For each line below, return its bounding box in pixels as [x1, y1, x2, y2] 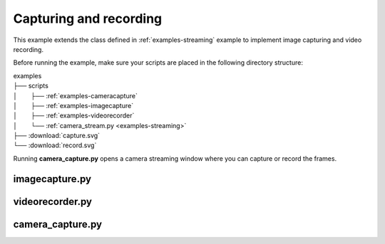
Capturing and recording [13, 11, 163, 26]
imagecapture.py [13, 173, 92, 185]
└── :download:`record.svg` [13, 141, 97, 149]
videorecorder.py [13, 196, 93, 208]
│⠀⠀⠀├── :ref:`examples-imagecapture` [13, 101, 134, 110]
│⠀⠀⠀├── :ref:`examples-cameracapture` [13, 91, 138, 100]
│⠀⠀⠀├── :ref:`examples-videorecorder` [13, 111, 135, 120]
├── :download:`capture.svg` [13, 132, 100, 140]
